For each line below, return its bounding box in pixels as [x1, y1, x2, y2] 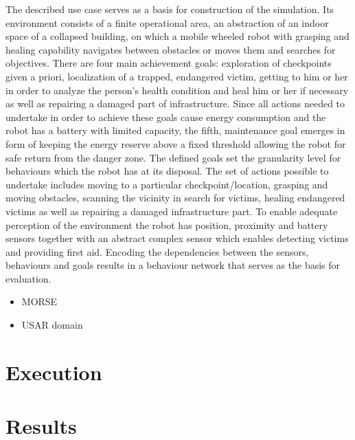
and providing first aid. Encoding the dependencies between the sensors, [5, 244, 309, 258]
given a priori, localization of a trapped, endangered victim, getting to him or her [5, 69, 348, 83]
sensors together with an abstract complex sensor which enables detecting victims [5, 231, 349, 245]
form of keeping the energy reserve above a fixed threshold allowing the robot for [5, 136, 346, 151]
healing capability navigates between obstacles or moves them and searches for [5, 42, 336, 56]
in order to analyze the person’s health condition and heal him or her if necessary [5, 82, 349, 97]
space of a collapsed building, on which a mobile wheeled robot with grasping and [5, 29, 350, 43]
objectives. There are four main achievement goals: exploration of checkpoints [5, 56, 332, 70]
